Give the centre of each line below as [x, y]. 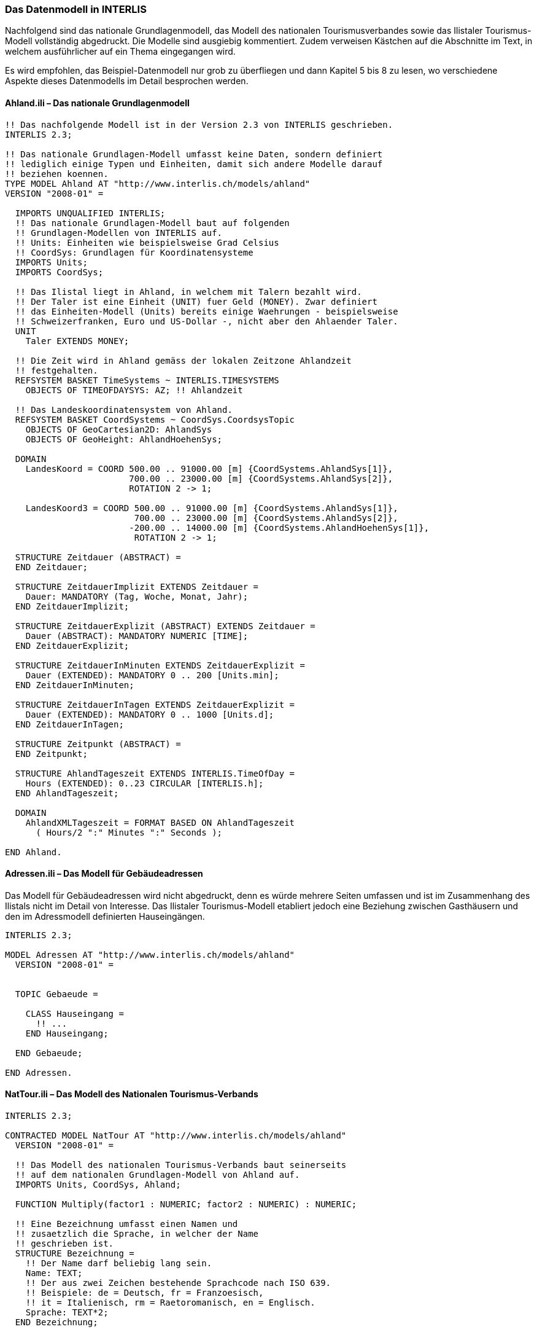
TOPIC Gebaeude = [56, 994]
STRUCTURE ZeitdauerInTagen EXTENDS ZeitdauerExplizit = [155, 704]
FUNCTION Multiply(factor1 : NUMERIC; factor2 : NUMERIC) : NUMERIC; [186, 1205]
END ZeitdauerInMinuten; [75, 685]
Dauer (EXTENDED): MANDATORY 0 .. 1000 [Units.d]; [150, 714]
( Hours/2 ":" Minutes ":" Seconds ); [129, 832]
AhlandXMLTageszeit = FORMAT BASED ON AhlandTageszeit [160, 822]
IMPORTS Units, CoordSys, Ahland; [98, 1185]
